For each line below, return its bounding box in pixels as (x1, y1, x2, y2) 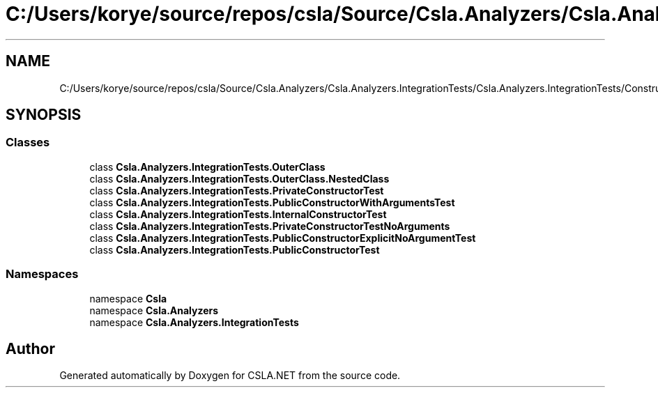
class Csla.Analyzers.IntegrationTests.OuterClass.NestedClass (89, 172, 390, 185)
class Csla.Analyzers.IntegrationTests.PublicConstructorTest (89, 243, 380, 256)
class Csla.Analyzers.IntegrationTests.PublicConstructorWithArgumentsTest (89, 196, 455, 208)
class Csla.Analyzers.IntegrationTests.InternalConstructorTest (89, 208, 387, 220)
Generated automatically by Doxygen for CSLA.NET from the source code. (59, 369, 401, 382)
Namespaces (6, 267, 79, 282)
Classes (6, 135, 50, 150)
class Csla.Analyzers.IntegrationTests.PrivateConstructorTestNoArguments (89, 219, 450, 232)
